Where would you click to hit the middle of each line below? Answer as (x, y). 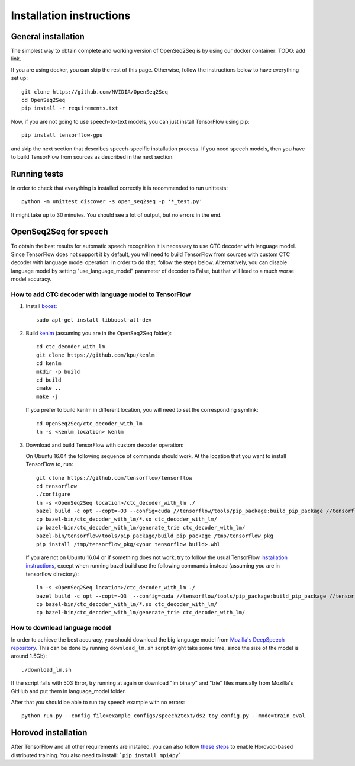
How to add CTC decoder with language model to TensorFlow (101, 294)
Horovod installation (49, 733)
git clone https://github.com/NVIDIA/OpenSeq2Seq (95, 92)
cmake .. (49, 388)
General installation (48, 36)
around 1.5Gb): (29, 656)
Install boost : (41, 306)
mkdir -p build (58, 371)
